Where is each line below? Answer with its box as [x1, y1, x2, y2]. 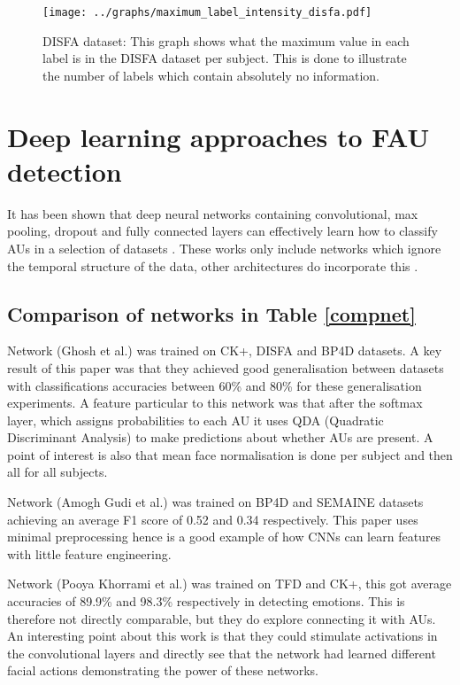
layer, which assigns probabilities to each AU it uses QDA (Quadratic [7, 410, 384, 429]
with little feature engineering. [7, 544, 172, 563]
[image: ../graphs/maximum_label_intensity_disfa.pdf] [42, 6, 372, 19]
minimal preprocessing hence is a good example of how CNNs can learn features [7, 527, 441, 546]
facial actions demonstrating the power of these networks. [7, 661, 318, 680]
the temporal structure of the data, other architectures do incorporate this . [7, 256, 418, 275]
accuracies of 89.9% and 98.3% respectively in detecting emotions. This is [7, 592, 405, 611]
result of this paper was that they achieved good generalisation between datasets [7, 358, 444, 377]
